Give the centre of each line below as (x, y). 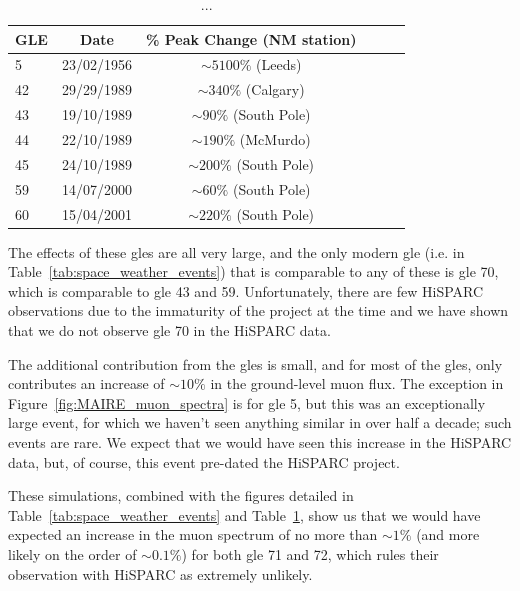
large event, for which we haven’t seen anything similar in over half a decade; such (260, 422)
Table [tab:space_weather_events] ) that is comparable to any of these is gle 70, (253, 271)
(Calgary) (275, 89)
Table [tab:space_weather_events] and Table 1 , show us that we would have (244, 514)
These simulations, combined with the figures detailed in (181, 495)
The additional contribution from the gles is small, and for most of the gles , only (255, 363)
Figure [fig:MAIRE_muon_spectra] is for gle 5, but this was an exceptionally (247, 402)
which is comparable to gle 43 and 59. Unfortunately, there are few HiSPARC (246, 290)
